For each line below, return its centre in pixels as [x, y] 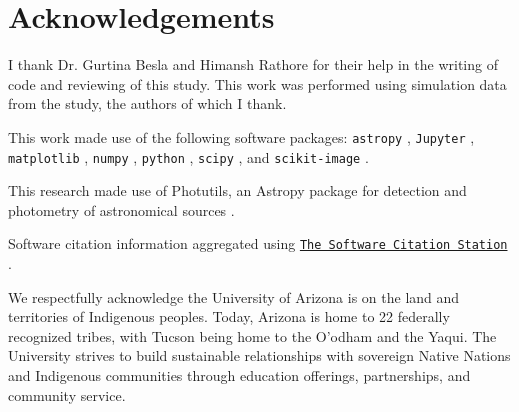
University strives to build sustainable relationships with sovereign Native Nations [259, 355]
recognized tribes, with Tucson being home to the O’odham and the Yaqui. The [252, 335]
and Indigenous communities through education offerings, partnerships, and [239, 375]
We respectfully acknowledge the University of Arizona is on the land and [234, 296]
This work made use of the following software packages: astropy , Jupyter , [241, 136]
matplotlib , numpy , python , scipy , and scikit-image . [188, 156]
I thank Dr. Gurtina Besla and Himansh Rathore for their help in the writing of [253, 64]
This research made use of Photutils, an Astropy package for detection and [237, 190]
